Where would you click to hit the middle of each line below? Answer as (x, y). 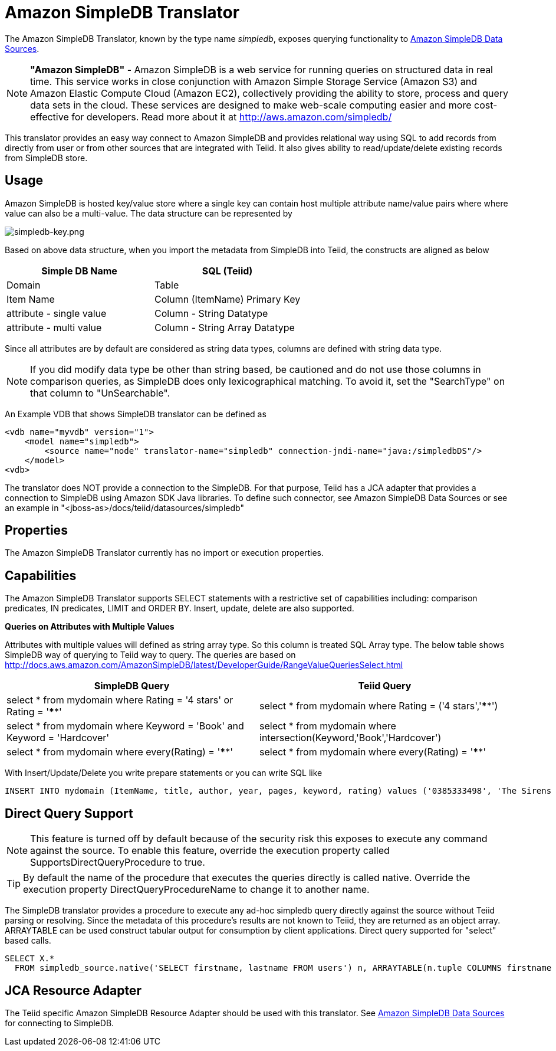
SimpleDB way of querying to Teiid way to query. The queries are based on (150, 655)
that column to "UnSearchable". (100, 393)
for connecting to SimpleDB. (60, 1023)
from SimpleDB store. (46, 158)
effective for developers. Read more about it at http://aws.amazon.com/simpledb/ (211, 117)
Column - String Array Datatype (225, 327)
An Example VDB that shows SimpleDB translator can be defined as (136, 414)
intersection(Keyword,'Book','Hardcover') (351, 738)
